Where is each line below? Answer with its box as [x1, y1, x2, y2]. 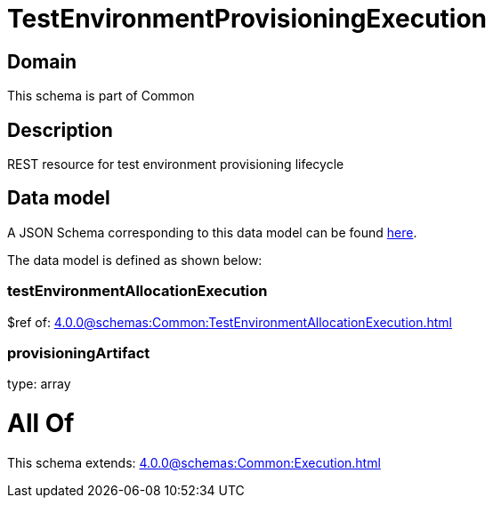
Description [7, 118, 113, 141]
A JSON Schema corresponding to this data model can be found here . [7, 224, 417, 240]
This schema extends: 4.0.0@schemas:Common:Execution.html [7, 454, 381, 470]
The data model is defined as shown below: [7, 252, 263, 268]
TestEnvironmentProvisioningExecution [7, 4, 488, 34]
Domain [7, 50, 77, 73]
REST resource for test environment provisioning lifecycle [7, 156, 344, 172]
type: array [7, 376, 71, 392]
